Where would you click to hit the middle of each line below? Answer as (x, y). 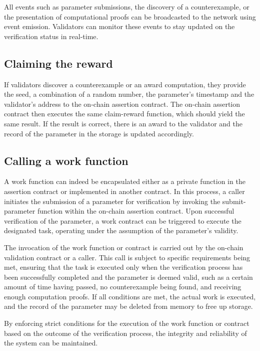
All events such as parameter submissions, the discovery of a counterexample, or (127, 7)
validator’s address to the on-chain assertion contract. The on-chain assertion (122, 104)
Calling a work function (66, 160)
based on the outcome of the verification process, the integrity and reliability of (125, 333)
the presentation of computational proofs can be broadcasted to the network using (130, 16)
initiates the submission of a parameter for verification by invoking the (112, 201)
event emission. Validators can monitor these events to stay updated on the (119, 26)
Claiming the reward (58, 63)
